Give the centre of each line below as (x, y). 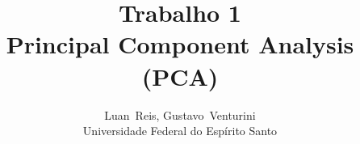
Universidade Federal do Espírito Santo (180, 131)
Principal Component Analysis (180, 44)
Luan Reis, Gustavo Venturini (180, 114)
